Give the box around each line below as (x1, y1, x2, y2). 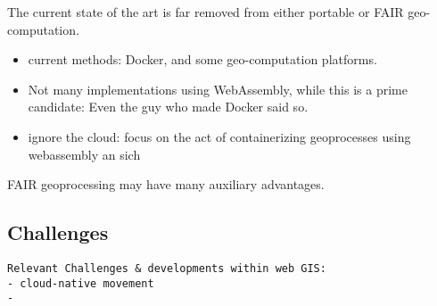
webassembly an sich (28, 145, 141, 163)
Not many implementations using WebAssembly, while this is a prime (28, 79, 408, 98)
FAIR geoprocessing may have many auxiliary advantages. (7, 175, 325, 194)
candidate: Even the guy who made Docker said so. (28, 97, 309, 116)
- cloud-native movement (7, 277, 154, 290)
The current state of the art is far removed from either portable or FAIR (7, 3, 404, 21)
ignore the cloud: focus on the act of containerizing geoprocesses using (28, 127, 411, 145)
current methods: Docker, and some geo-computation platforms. (28, 50, 377, 69)
